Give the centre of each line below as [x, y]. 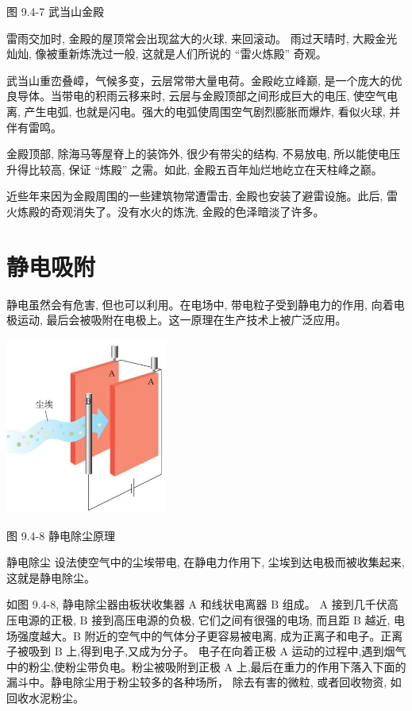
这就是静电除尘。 [51, 577]
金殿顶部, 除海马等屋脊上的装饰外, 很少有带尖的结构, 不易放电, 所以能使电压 [204, 154]
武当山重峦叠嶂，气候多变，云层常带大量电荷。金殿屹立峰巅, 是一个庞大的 [199, 80]
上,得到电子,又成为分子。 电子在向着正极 [171, 651]
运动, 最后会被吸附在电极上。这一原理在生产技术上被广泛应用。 [182, 320]
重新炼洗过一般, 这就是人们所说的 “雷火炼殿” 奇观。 [192, 54]
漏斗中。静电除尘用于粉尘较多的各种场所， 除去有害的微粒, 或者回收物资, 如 [204, 682]
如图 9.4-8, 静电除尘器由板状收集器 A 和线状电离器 [137, 604]
